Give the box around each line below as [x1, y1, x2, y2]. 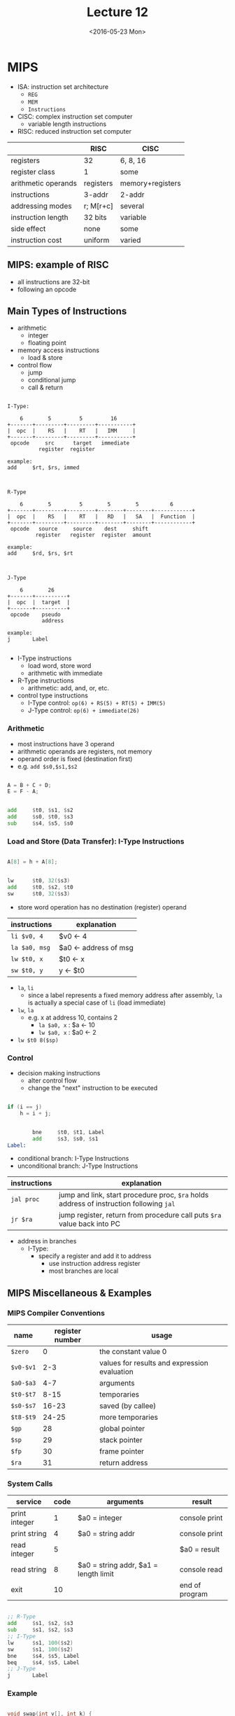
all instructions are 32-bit [17, 277, 90, 286]
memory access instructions [17, 346, 100, 354]
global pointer [99, 1424, 145, 1434]
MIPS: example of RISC [7, 259, 109, 271]
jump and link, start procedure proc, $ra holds [58, 1190, 209, 1200]
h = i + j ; [20, 1110, 52, 1117]
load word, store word [27, 662, 92, 670]
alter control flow [27, 1076, 78, 1085]
